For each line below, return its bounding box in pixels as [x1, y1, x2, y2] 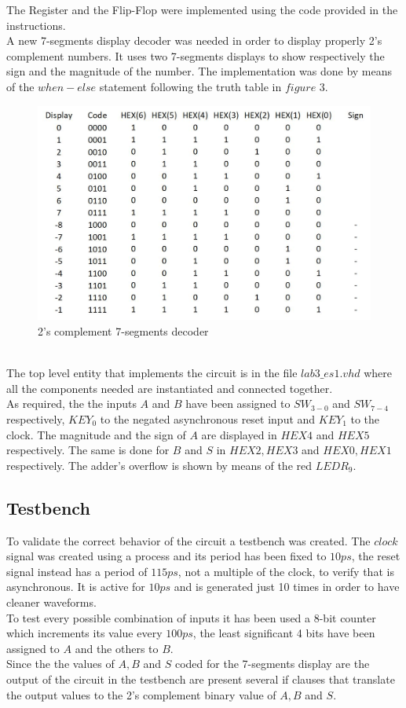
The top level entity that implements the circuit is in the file [6, 365, 298, 381]
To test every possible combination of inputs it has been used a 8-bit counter [6, 609, 376, 625]
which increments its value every [6, 625, 163, 641]
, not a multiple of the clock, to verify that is [177, 563, 394, 579]
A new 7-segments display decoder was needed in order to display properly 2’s [6, 32, 382, 49]
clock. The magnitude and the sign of [6, 426, 186, 442]
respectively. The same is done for [6, 442, 170, 458]
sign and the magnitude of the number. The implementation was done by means [6, 63, 393, 79]
